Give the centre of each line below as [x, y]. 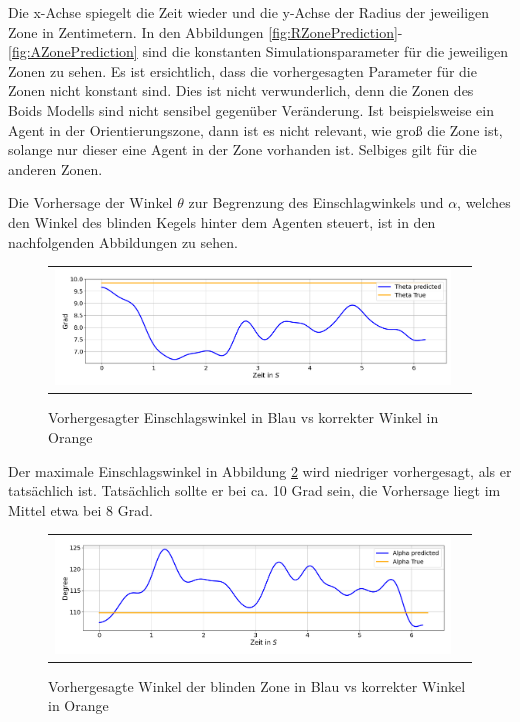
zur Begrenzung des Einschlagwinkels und [316, 202]
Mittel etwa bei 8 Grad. [80, 509]
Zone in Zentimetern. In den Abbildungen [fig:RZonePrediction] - [205, 31]
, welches [484, 202]
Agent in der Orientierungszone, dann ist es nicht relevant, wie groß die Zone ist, [255, 129]
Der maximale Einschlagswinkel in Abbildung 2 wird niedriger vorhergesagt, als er [260, 470]
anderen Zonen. [55, 168]
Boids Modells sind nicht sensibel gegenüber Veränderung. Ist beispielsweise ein [251, 109]
